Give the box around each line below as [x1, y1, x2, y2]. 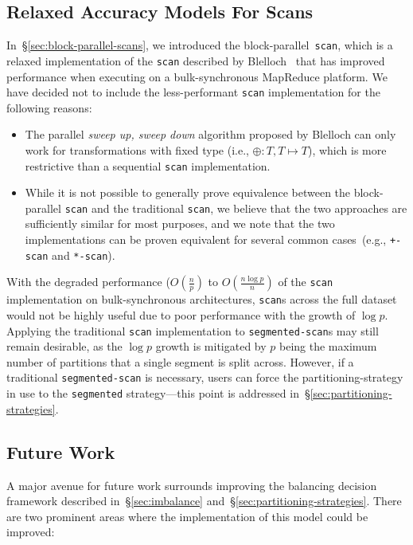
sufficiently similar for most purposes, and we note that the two [25, 215, 335, 232]
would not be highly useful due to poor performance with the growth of [6, 307, 356, 323]
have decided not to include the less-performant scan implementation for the [6, 84, 380, 100]
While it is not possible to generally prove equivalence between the [25, 184, 351, 201]
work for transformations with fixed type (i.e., [25, 141, 249, 158]
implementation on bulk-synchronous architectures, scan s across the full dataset [6, 291, 397, 308]
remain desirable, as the [6, 338, 123, 355]
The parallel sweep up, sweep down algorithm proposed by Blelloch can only [25, 126, 396, 143]
